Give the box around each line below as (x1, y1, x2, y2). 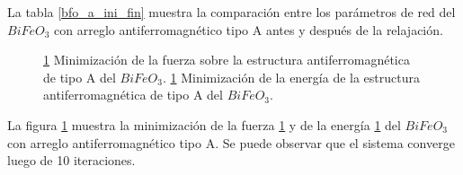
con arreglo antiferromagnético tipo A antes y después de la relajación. (54, 20, 443, 39)
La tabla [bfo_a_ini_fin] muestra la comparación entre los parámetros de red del (7, 3, 456, 21)
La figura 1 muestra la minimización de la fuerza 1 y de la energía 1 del (7, 115, 401, 134)
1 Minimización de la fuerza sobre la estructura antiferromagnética (43, 50, 410, 69)
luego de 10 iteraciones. (7, 151, 136, 170)
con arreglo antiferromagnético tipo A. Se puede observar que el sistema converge (7, 133, 455, 152)
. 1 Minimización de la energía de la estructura (162, 67, 420, 86)
